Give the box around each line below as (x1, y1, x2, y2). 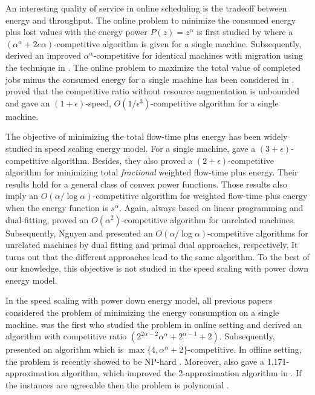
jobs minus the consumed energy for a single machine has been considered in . (5, 73, 294, 85)
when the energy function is (5, 201, 108, 214)
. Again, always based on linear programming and (119, 201, 304, 214)
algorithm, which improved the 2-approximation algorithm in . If (62, 367, 302, 379)
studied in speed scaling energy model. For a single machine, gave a (5, 142, 256, 154)
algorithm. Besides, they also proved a (51, 154, 193, 166)
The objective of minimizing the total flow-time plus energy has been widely (5, 130, 288, 143)
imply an (5, 189, 39, 202)
